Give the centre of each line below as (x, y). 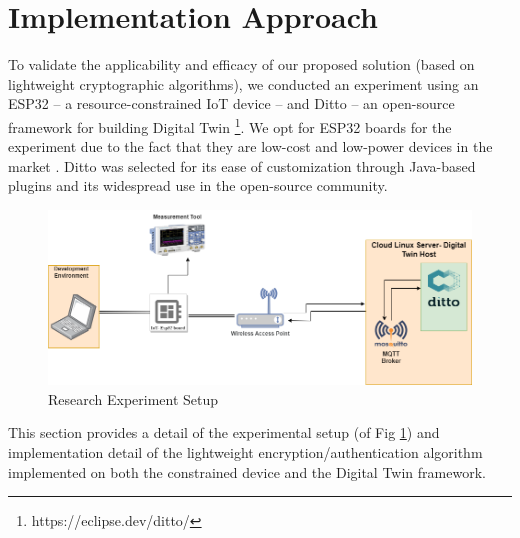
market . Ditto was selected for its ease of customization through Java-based (242, 165)
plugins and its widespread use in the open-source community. (198, 185)
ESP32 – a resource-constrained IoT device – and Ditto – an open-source (231, 103)
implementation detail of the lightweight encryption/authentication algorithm (245, 451)
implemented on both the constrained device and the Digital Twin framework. (247, 471)
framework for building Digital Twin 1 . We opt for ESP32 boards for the (230, 125)
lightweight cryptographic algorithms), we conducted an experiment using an (243, 83)
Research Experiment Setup (133, 398)
